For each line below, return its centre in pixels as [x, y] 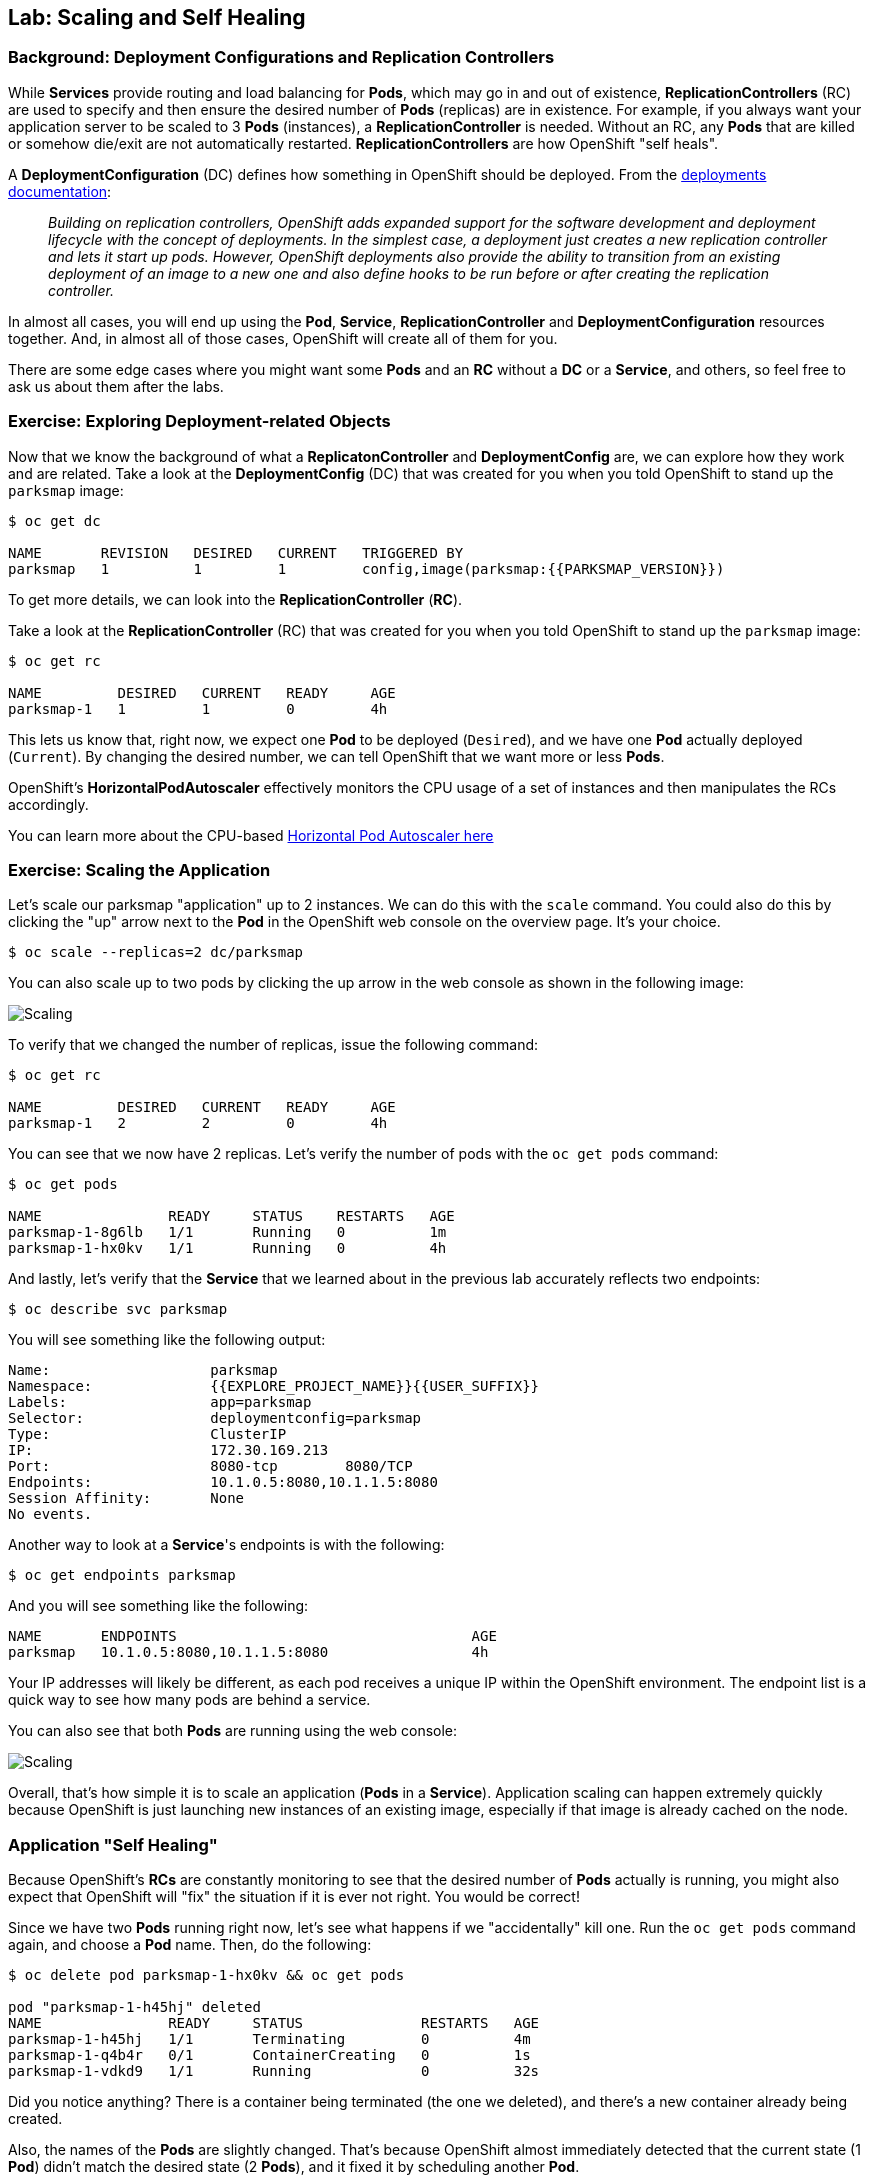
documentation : [60, 191]
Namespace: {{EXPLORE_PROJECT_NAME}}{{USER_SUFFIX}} [274, 1386]
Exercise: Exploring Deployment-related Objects [199, 421]
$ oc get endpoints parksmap [122, 1575]
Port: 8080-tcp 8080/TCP [210, 1466]
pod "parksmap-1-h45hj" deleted [134, 2007]
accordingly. [48, 804]
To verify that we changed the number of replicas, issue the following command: [273, 1045]
